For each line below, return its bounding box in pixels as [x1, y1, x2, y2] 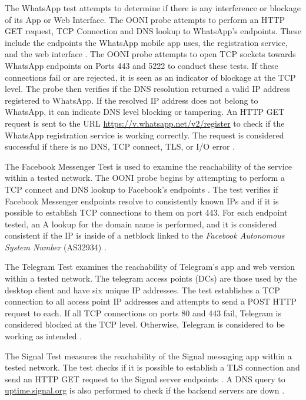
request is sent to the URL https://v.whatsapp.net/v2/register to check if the [5, 117, 285, 129]
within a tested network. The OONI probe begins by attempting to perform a [5, 171, 285, 184]
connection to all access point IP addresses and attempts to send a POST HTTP [5, 295, 297, 308]
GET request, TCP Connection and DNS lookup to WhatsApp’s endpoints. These [5, 25, 301, 37]
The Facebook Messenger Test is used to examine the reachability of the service [5, 160, 292, 172]
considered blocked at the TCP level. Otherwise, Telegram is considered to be [5, 318, 285, 330]
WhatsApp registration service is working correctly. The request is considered [5, 128, 284, 141]
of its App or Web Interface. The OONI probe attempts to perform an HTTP [5, 13, 285, 25]
